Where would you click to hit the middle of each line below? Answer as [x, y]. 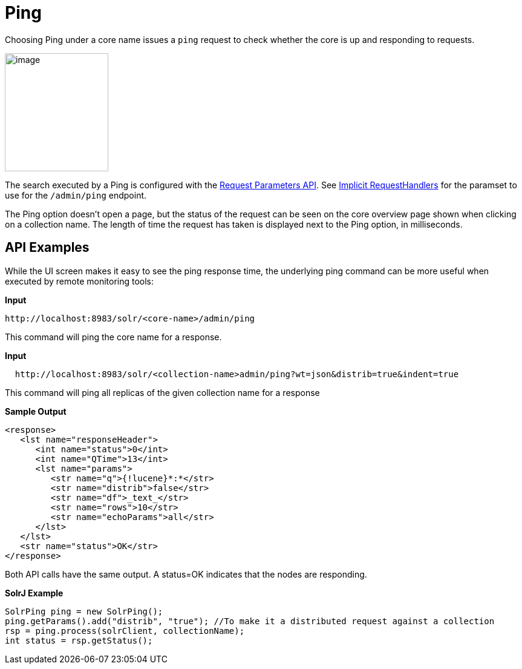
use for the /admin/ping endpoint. [76, 195]
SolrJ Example [34, 593]
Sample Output [36, 411]
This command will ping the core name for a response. [113, 337]
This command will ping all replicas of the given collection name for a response [162, 392]
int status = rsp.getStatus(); [79, 640]
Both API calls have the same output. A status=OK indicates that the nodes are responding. [186, 574]
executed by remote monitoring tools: [80, 281]
